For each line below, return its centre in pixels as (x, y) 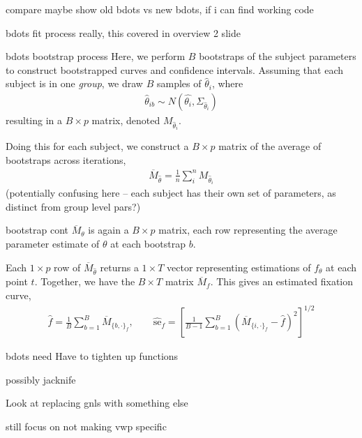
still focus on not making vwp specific (86, 426)
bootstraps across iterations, (66, 159)
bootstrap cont (37, 230)
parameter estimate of (53, 243)
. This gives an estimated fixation (282, 281)
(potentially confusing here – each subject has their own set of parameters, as (171, 193)
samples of (179, 83)
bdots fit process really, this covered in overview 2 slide (123, 32)
